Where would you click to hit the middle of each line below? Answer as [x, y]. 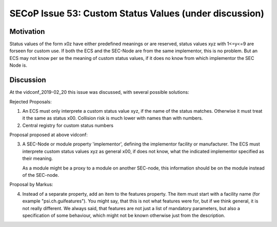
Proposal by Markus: [31, 184]
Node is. [18, 65]
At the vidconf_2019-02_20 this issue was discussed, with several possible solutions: [99, 92]
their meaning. [38, 158]
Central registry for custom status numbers [68, 125]
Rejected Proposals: [31, 101]
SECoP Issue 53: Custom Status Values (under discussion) [137, 13]
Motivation [27, 32]
